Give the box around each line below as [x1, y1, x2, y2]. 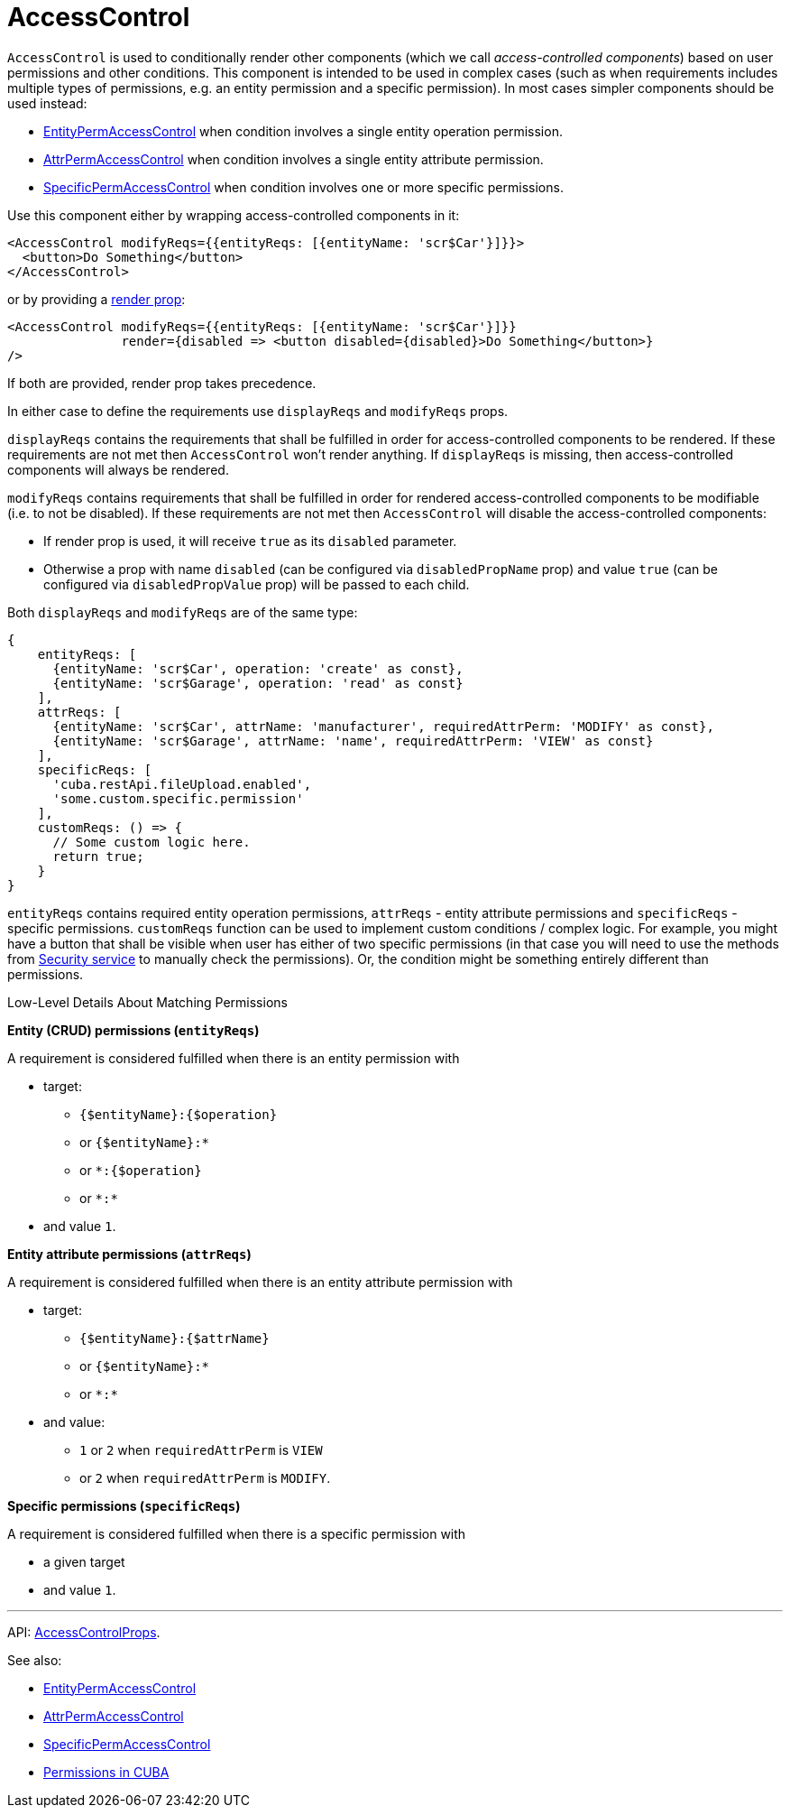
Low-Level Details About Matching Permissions [7, 994, 288, 1010]
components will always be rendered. [7, 461, 229, 477]
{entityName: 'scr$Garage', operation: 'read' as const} [52, 675, 464, 690]
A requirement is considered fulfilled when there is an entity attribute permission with [7, 1273, 513, 1290]
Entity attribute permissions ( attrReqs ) [7, 1245, 252, 1262]
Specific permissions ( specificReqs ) [7, 1497, 241, 1514]
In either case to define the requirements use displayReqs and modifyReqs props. [7, 403, 509, 419]
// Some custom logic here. [52, 834, 251, 849]
